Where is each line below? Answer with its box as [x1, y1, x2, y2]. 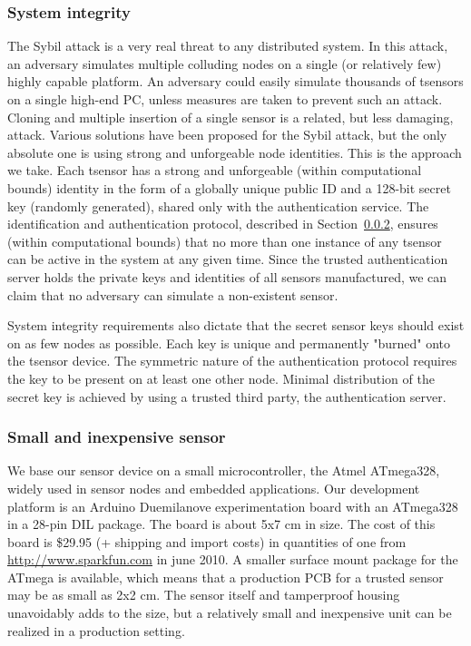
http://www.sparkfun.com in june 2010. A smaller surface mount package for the [7, 550, 458, 569]
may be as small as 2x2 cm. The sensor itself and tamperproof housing [7, 585, 400, 604]
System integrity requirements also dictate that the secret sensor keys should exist [7, 316, 465, 335]
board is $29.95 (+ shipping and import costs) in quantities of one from [7, 532, 407, 551]
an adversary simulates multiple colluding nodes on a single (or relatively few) [7, 54, 442, 73]
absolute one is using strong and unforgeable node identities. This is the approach [7, 142, 462, 161]
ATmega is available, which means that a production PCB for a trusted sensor [7, 567, 444, 586]
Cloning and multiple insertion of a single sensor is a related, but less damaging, [7, 107, 454, 126]
